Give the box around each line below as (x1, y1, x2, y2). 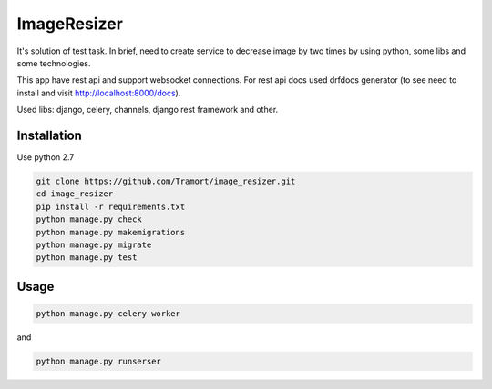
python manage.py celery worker (36, 308, 181, 318)
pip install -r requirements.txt (36, 201, 186, 212)
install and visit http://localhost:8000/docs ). (16, 87, 181, 98)
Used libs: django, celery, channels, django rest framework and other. (16, 105, 279, 115)
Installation (16, 127, 82, 143)
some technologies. (16, 57, 91, 68)
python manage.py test (36, 253, 138, 263)
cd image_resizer (36, 189, 114, 199)
